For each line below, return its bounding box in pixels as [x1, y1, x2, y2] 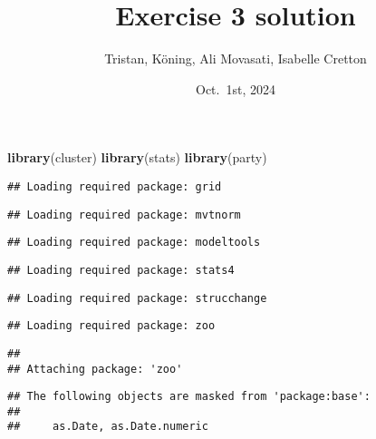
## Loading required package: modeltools [7, 236, 261, 249]
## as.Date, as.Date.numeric [7, 420, 208, 434]
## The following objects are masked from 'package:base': [7, 390, 371, 404]
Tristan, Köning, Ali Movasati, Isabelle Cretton [104, 49, 367, 68]
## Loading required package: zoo [7, 319, 216, 333]
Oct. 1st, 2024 [196, 79, 275, 98]
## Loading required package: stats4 [7, 263, 235, 277]
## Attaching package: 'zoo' [7, 362, 183, 376]
